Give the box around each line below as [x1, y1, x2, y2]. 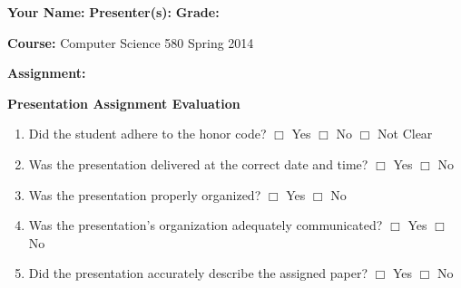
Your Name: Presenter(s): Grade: [7, 3, 220, 21]
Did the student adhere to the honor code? [28, 124, 267, 143]
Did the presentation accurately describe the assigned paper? [28, 264, 368, 283]
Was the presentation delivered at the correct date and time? [28, 154, 368, 173]
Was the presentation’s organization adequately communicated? [28, 216, 383, 235]
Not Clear [378, 124, 433, 143]
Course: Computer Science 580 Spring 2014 [7, 33, 254, 52]
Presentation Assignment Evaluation [7, 93, 240, 112]
